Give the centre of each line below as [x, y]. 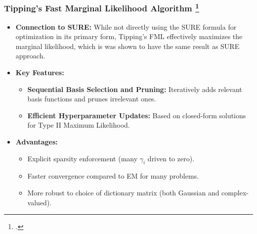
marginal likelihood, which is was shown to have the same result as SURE [128, 46]
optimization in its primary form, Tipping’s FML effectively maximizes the [129, 36]
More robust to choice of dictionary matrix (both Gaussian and [123, 192]
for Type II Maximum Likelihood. [79, 125]
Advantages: [37, 142]
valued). [40, 202]
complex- [235, 192]
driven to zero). [171, 158]
